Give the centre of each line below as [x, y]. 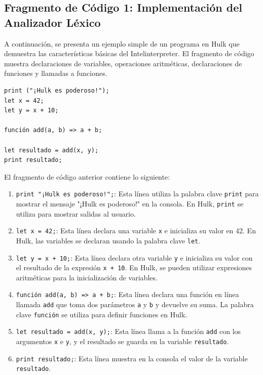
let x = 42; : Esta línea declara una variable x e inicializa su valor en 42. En [136, 231]
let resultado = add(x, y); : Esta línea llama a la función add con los [128, 331]
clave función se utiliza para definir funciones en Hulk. [102, 314]
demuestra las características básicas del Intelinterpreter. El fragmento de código [129, 53]
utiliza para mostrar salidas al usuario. [76, 213]
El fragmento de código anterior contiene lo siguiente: [87, 176]
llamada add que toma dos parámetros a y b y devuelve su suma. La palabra [135, 304]
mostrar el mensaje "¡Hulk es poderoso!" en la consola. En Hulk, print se [130, 203]
